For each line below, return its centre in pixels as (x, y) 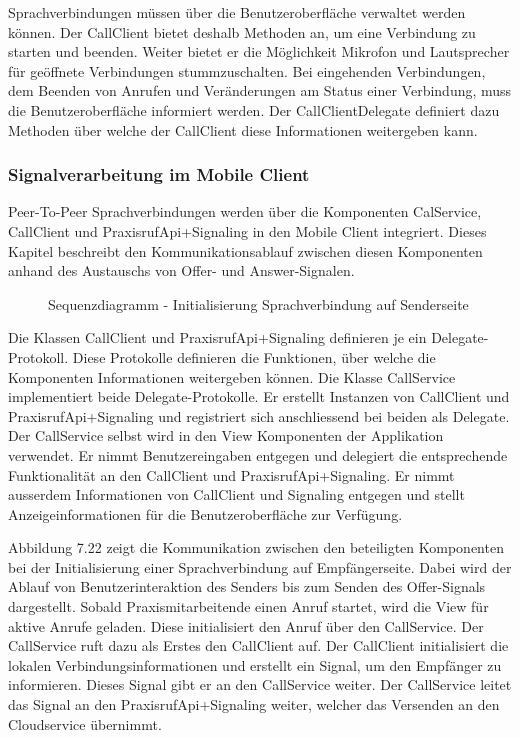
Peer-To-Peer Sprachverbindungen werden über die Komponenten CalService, (245, 211)
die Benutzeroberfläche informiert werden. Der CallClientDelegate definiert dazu (254, 109)
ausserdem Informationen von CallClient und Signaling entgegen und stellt (236, 494)
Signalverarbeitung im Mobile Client (159, 174)
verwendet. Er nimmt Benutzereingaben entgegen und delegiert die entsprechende (258, 454)
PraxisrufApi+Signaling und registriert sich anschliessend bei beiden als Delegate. (259, 415)
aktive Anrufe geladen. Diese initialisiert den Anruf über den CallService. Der (246, 625)
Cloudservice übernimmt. (85, 723)
